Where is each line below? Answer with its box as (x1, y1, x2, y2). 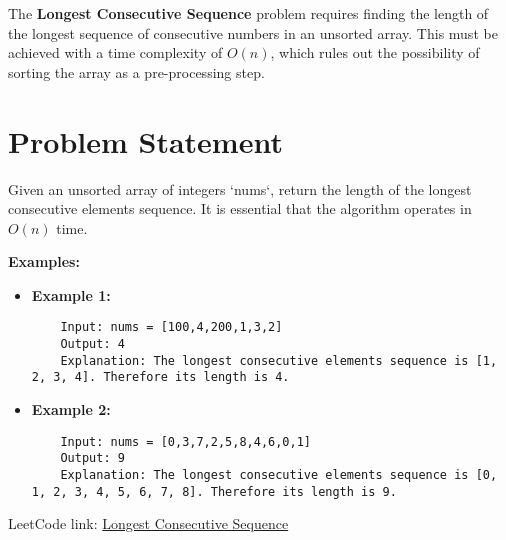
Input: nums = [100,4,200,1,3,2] (60, 320, 283, 335)
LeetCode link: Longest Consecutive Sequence (8, 513, 289, 534)
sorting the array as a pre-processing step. (8, 61, 265, 82)
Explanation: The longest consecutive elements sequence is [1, (60, 353, 498, 368)
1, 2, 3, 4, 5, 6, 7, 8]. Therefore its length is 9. (31, 484, 397, 499)
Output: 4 (60, 337, 125, 352)
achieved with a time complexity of (8, 42, 223, 63)
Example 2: (31, 399, 111, 420)
